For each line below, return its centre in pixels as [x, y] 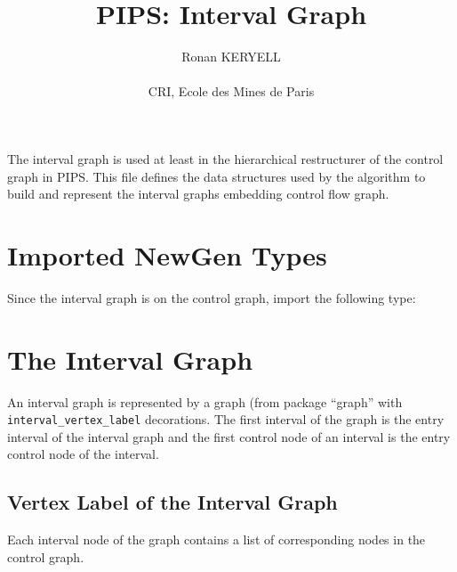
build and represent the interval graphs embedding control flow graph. [198, 194]
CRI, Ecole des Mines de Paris [231, 91]
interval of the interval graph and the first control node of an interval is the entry [229, 436]
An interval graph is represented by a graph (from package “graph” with [205, 401]
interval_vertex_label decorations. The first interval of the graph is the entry [226, 419]
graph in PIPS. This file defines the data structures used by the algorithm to [216, 176]
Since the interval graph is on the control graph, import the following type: [212, 297]
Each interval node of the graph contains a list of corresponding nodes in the [216, 539]
